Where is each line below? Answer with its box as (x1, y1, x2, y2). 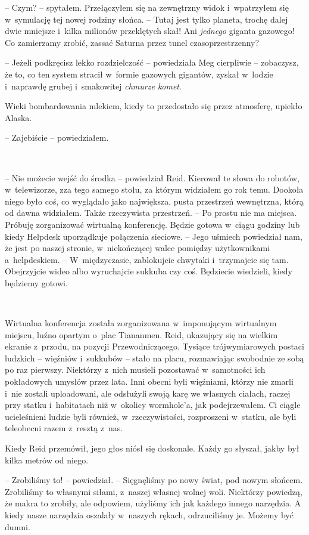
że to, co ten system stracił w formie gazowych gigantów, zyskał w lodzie (5, 67, 273, 80)
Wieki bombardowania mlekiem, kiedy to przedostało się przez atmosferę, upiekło (5, 100, 302, 112)
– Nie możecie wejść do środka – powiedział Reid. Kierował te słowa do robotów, (5, 171, 299, 184)
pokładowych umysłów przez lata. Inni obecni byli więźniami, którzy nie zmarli (5, 375, 294, 388)
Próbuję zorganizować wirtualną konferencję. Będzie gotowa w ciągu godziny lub (5, 218, 300, 230)
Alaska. (5, 111, 32, 123)
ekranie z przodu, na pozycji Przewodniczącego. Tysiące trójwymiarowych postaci (5, 340, 304, 352)
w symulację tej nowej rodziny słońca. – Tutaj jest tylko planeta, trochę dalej (5, 13, 288, 25)
